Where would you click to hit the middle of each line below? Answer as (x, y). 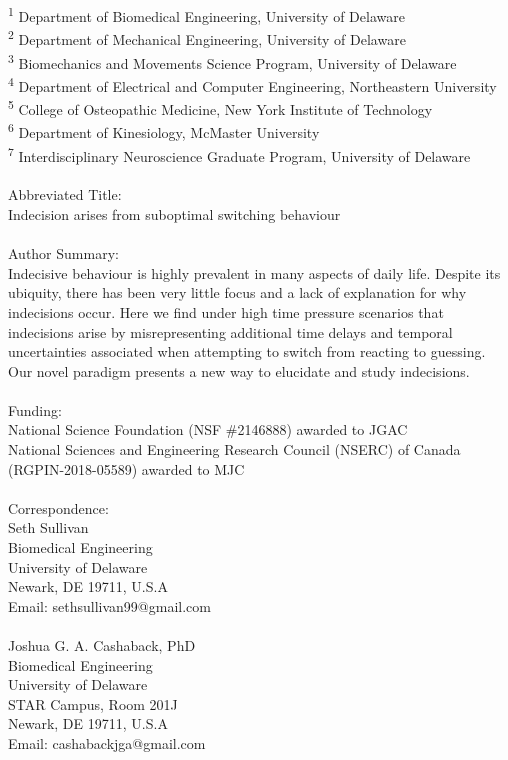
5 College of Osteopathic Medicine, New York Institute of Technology (220, 107)
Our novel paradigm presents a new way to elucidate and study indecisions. (239, 370)
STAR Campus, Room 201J (93, 703)
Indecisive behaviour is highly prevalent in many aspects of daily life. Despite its (254, 272)
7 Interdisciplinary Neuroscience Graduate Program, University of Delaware (239, 154)
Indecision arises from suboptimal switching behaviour (174, 213)
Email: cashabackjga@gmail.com (107, 742)
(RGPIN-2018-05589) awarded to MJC (126, 468)
